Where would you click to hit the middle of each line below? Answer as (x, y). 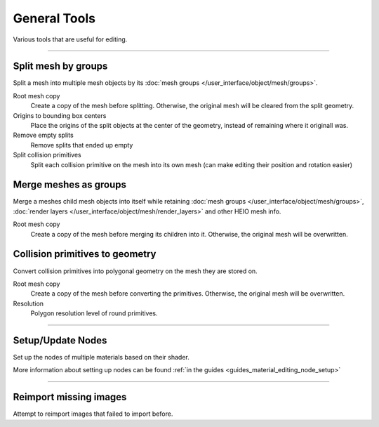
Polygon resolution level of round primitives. (94, 313)
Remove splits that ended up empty (82, 145)
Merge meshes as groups (69, 185)
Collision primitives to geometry (85, 254)
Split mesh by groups (60, 66)
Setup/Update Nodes (60, 340)
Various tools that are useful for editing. (70, 39)
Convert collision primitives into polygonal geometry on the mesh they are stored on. (135, 271)
